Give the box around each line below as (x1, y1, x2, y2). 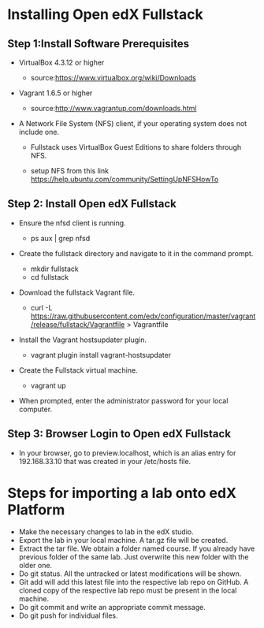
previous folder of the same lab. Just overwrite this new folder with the (18, 552, 249, 561)
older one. (18, 560, 53, 570)
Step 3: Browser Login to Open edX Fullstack (7, 427, 232, 440)
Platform (7, 500, 65, 518)
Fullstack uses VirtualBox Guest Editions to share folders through (30, 143, 242, 151)
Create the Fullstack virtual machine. (18, 365, 139, 375)
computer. (18, 404, 53, 414)
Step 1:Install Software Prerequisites (7, 37, 190, 50)
